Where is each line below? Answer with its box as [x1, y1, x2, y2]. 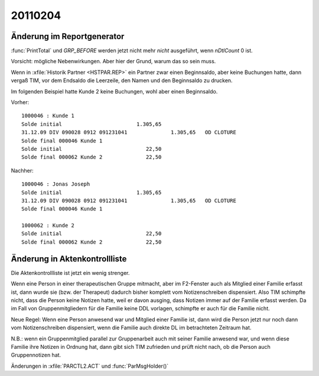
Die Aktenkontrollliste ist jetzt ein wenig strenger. [11, 269, 130, 276]
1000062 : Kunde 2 [21, 222, 75, 229]
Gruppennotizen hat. [11, 352, 61, 359]
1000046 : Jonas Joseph [21, 181, 90, 187]
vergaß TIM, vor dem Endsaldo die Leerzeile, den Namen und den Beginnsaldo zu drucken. [11, 77, 233, 84]
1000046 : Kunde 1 [21, 112, 75, 119]
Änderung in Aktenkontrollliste [11, 254, 127, 264]
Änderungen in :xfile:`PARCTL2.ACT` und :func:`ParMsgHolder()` [11, 362, 169, 369]
